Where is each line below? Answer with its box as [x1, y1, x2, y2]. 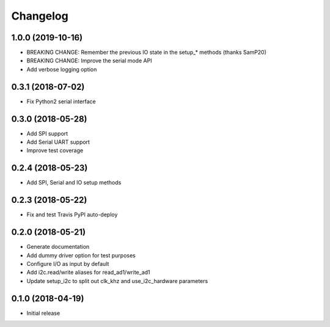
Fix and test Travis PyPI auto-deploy [26, 211, 118, 218]
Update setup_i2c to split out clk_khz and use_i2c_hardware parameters [26, 277, 208, 284]
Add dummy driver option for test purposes [26, 251, 136, 259]
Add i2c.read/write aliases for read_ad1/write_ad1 [26, 269, 150, 276]
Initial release [26, 309, 61, 317]
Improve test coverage [26, 147, 84, 154]
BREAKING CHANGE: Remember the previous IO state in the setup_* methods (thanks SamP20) [26, 49, 267, 56]
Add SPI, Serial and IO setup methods [26, 179, 122, 186]
